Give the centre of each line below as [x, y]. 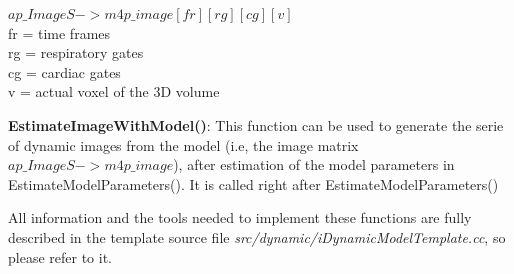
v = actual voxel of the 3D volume [114, 91]
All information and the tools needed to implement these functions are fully [240, 217]
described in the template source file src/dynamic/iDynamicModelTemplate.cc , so [257, 236]
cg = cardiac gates [64, 71]
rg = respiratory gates [76, 52]
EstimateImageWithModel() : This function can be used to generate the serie [256, 124]
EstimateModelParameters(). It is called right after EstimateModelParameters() [253, 183]
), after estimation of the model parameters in [314, 164]
